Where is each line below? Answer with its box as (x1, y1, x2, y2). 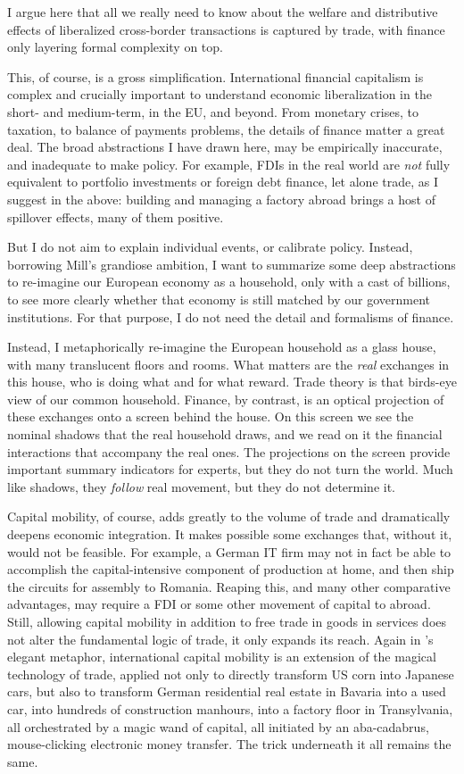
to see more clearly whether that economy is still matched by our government (7, 289, 431, 308)
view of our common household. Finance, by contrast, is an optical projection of (7, 389, 444, 408)
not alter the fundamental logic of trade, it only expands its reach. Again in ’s (7, 629, 434, 648)
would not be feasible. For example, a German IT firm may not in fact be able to (7, 542, 452, 561)
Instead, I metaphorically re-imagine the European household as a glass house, (7, 337, 436, 356)
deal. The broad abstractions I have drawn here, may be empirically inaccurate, (7, 137, 443, 156)
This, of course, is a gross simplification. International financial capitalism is (7, 67, 424, 86)
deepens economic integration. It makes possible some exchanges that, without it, (7, 525, 452, 544)
